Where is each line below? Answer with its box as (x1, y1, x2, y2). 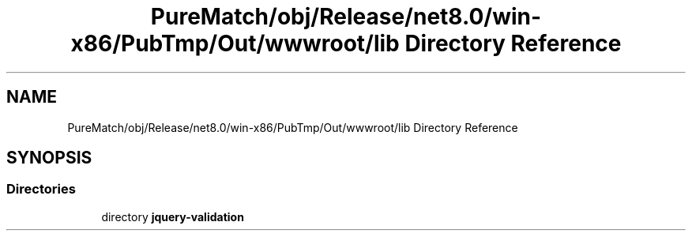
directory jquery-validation (101, 209, 244, 224)
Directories (6, 181, 76, 197)
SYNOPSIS (6, 148, 92, 168)
